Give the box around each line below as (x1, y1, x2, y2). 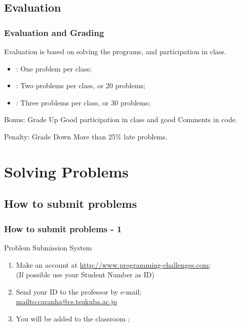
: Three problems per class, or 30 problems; (16, 97, 151, 107)
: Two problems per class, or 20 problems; (16, 80, 145, 91)
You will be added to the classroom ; (16, 313, 130, 323)
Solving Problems (4, 161, 129, 181)
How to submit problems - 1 (4, 222, 122, 235)
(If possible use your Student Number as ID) (16, 269, 154, 280)
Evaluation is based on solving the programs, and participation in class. (4, 46, 226, 56)
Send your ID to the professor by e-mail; (16, 286, 142, 297)
